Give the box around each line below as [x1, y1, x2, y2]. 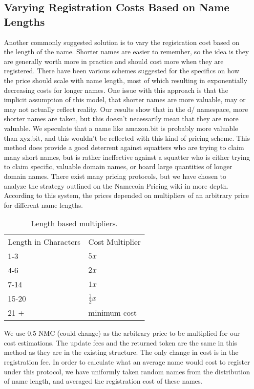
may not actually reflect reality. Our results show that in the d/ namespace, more [4, 104, 248, 114]
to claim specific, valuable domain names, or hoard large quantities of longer [4, 161, 233, 172]
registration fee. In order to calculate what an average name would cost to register [4, 357, 250, 367]
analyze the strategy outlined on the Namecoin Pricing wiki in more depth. [4, 180, 229, 191]
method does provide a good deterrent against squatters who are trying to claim [4, 142, 244, 152]
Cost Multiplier [88, 236, 141, 248]
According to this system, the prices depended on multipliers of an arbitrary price [4, 190, 249, 200]
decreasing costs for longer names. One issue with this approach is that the [4, 85, 228, 95]
